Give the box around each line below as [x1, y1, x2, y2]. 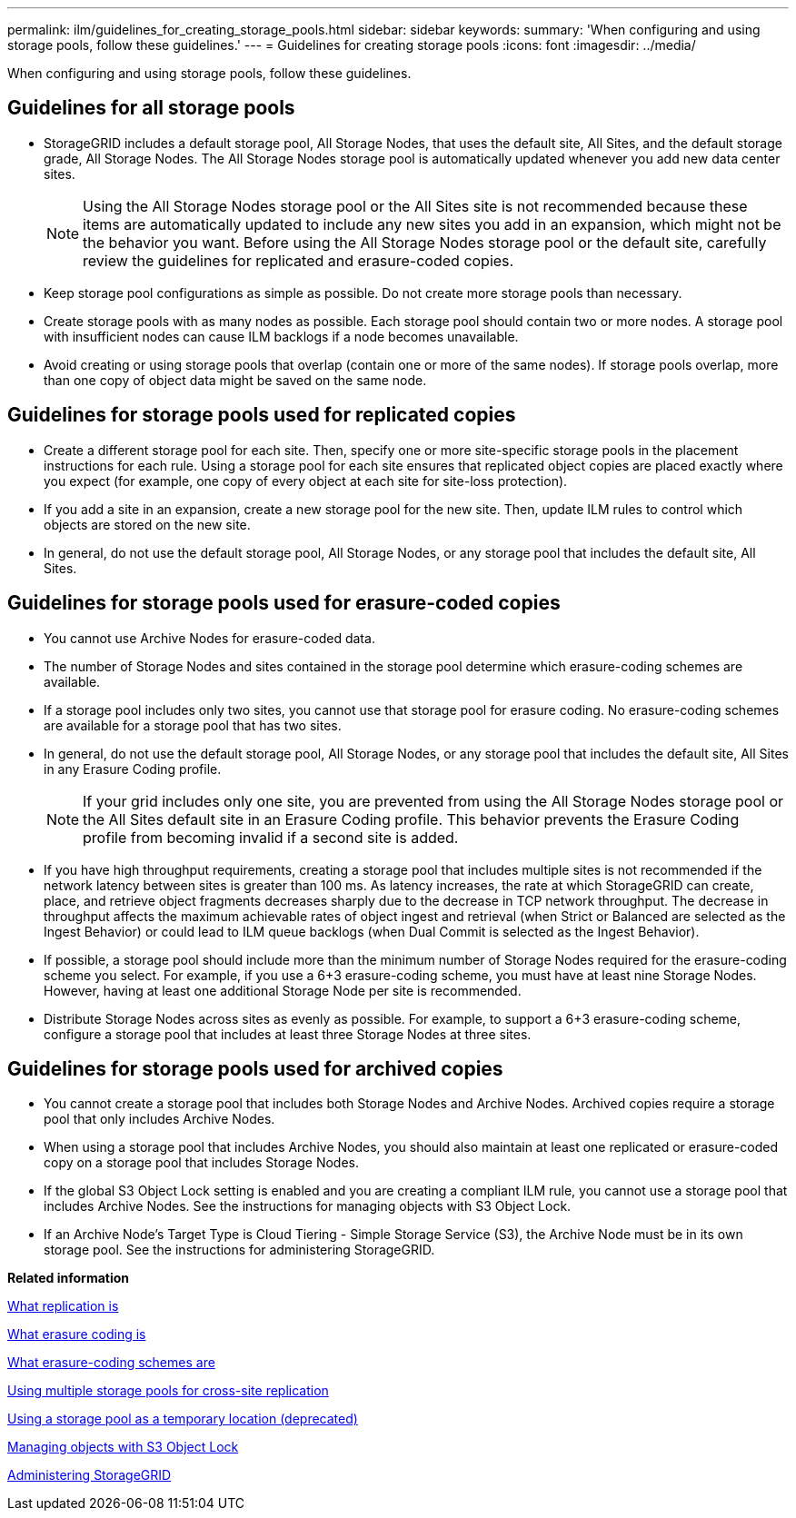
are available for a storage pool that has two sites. [44, 717, 342, 733]
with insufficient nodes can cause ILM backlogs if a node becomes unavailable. [44, 328, 519, 344]
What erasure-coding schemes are [7, 1354, 215, 1371]
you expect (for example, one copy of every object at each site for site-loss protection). [44, 472, 568, 489]
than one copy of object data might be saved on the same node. [44, 372, 427, 388]
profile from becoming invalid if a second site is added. [83, 828, 459, 847]
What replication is [7, 1298, 119, 1315]
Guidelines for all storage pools [7, 96, 295, 120]
